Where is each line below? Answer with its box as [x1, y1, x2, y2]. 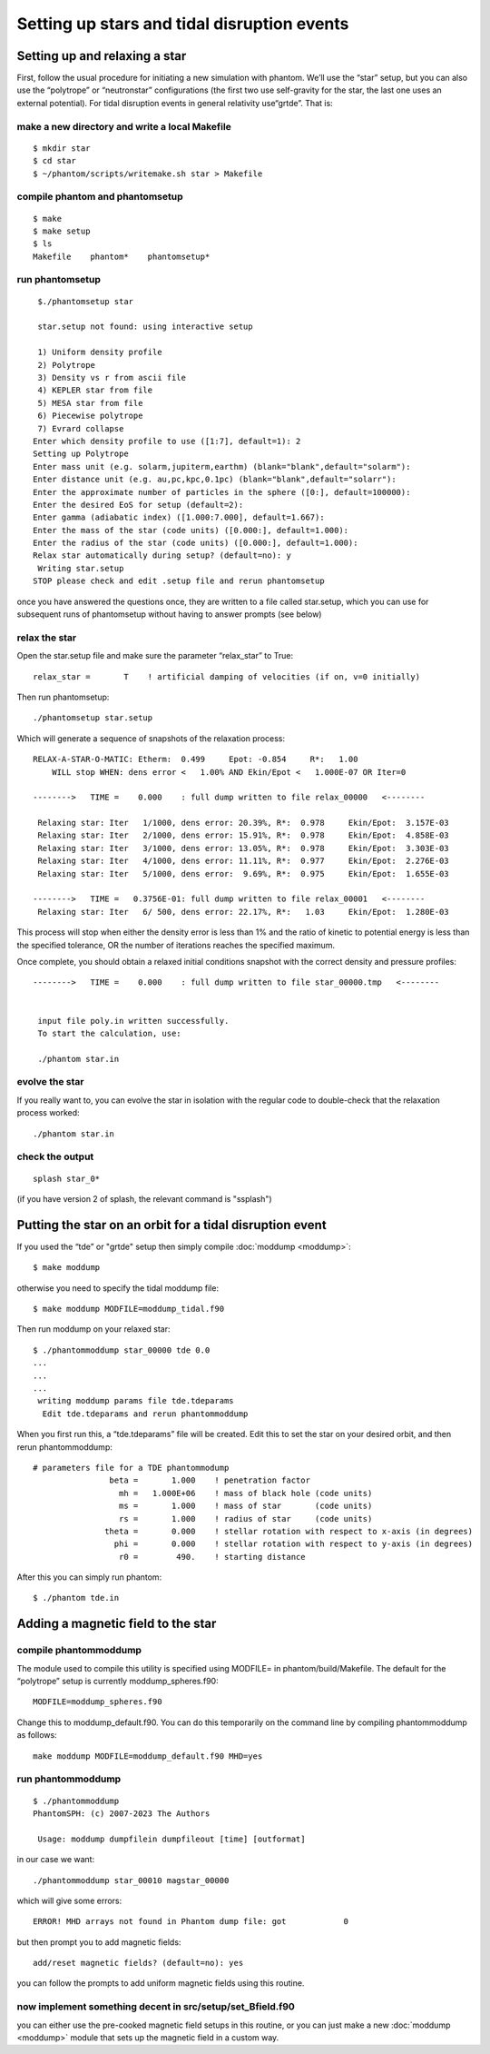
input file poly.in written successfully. [37, 1016, 230, 1026]
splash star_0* [33, 1173, 101, 1184]
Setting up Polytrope [33, 449, 129, 459]
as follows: [16, 1730, 58, 1741]
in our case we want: [16, 1854, 95, 1865]
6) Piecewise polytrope [37, 411, 143, 422]
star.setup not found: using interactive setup [37, 322, 253, 332]
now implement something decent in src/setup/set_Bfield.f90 [16, 2000, 295, 2013]
